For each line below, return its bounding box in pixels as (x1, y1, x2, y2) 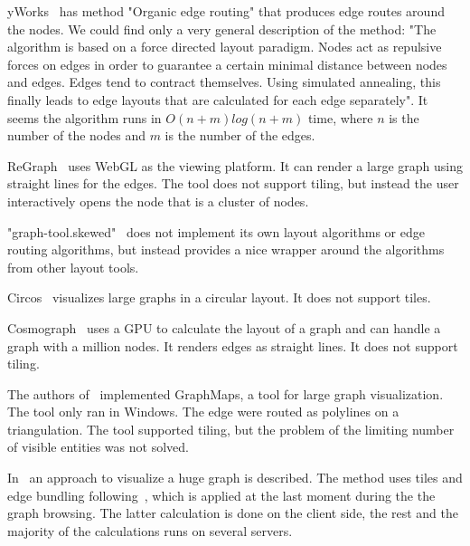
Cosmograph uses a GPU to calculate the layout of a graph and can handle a (7, 318, 441, 337)
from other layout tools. (7, 257, 139, 276)
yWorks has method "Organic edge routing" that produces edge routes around (7, 2, 445, 20)
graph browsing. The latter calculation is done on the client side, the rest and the (7, 503, 459, 522)
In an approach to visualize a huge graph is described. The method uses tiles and (7, 468, 463, 487)
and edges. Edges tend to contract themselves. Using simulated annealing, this (7, 72, 441, 91)
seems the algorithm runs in (7, 108, 162, 127)
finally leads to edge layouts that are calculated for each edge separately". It (7, 90, 428, 109)
